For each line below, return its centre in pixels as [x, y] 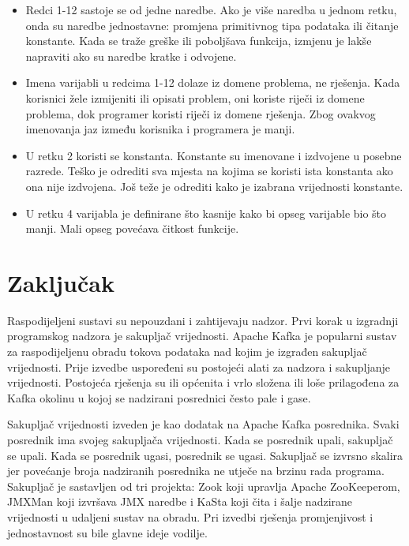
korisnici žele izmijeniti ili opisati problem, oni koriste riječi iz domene [195, 97]
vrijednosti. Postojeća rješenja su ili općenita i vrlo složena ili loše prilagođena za [203, 382]
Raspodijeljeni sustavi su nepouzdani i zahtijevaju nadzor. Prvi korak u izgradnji [203, 320]
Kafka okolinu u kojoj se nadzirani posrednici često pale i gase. [159, 397]
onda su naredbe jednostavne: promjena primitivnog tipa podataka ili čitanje [212, 25]
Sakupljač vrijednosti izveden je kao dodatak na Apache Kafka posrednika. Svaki [203, 424]
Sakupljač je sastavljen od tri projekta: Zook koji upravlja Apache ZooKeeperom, [204, 486]
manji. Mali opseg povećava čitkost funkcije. [132, 228]
